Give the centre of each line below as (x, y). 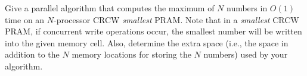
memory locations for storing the (131, 54)
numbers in (247, 8)
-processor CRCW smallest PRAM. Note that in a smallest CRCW (176, 19)
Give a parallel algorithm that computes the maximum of (110, 8)
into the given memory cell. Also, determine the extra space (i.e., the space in (147, 42)
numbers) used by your (246, 54)
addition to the (32, 54)
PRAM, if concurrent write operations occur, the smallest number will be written (153, 31)
